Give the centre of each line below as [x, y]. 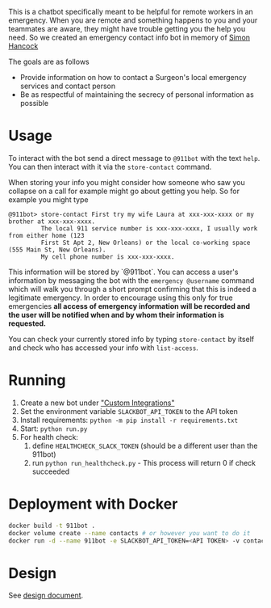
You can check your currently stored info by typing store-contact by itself [131, 339]
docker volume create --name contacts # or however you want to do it [129, 533]
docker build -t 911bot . [52, 526]
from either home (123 [46, 235]
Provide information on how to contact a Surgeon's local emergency [133, 77]
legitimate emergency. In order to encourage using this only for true [121, 298]
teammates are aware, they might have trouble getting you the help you [127, 29]
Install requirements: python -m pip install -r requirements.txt [129, 420]
